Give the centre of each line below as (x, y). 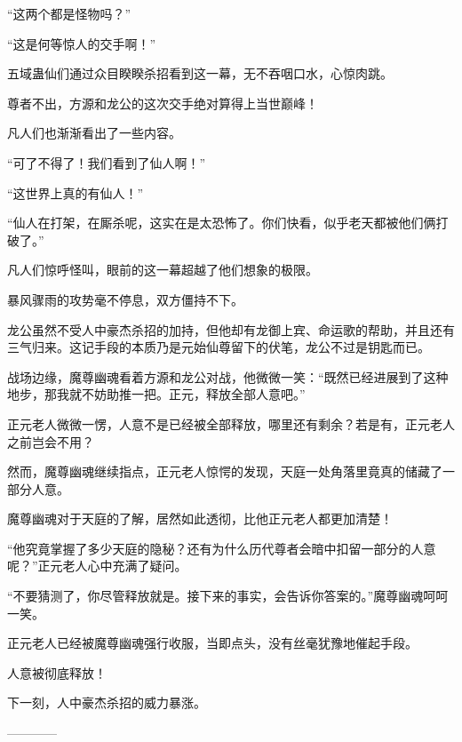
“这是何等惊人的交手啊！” (82, 43)
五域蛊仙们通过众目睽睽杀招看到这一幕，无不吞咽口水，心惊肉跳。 (200, 73)
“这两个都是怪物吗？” (69, 13)
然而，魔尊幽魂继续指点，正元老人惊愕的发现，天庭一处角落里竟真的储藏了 (225, 471)
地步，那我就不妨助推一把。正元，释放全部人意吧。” (156, 394)
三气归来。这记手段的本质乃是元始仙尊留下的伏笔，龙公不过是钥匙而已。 (219, 347)
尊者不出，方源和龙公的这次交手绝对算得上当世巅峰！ (163, 103)
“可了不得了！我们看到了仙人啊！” (107, 162)
